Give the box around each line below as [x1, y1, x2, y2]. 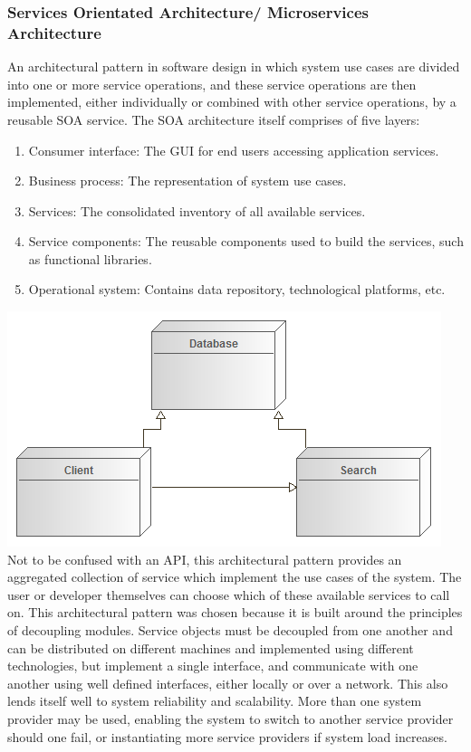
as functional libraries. [28, 249, 152, 268]
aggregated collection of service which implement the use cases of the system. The [7, 567, 462, 586]
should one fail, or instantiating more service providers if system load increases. [7, 727, 447, 746]
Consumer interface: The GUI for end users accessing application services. [28, 140, 439, 159]
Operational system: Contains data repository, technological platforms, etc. [28, 280, 446, 299]
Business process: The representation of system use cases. [28, 171, 347, 190]
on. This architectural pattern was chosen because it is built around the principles [7, 603, 463, 622]
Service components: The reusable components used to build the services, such [28, 232, 464, 251]
